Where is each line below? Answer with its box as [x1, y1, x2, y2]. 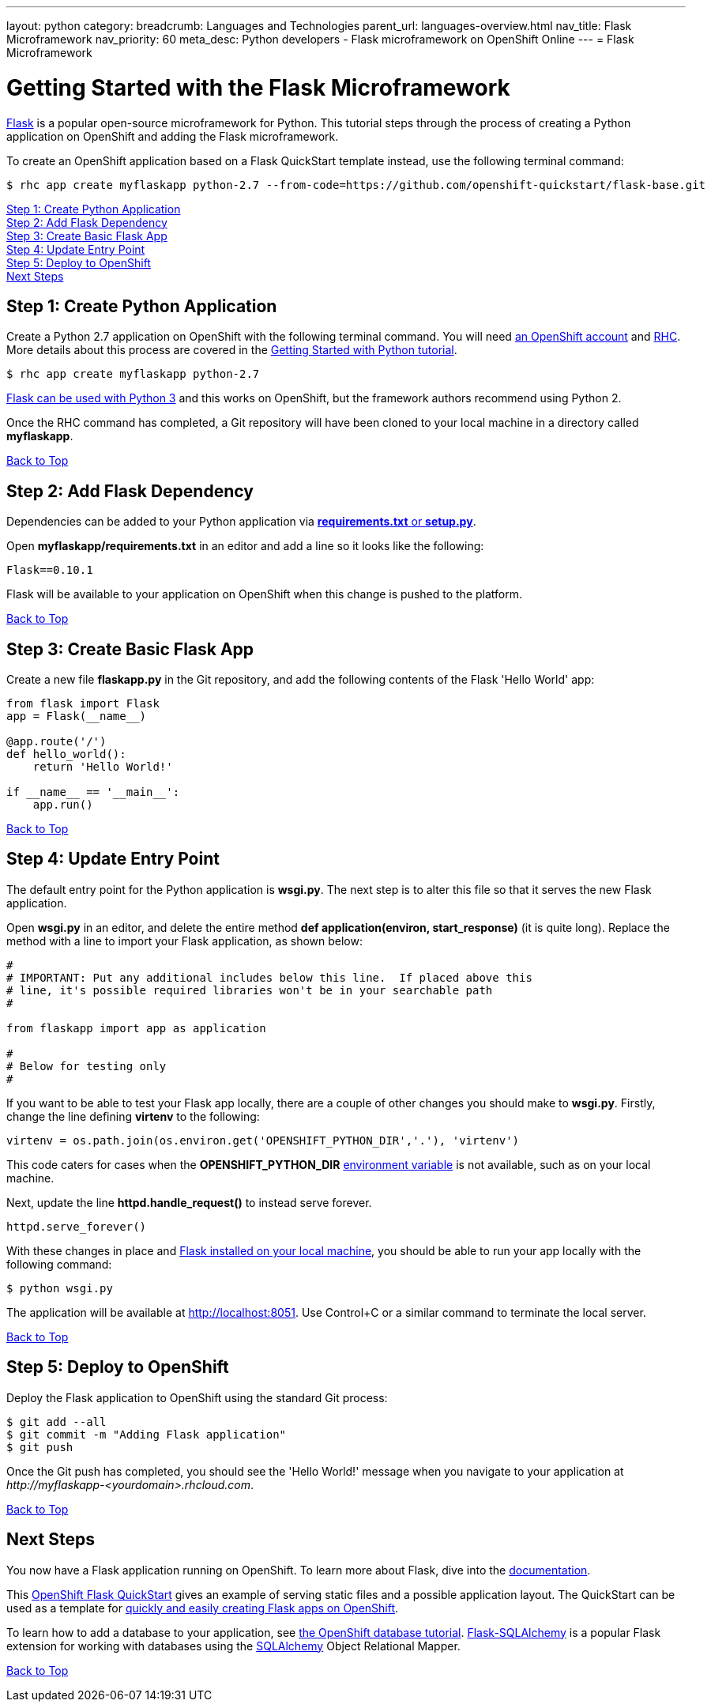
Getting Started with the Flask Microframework [6, 74, 510, 101]
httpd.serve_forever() [6, 1220, 147, 1233]
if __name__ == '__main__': [6, 786, 180, 799]
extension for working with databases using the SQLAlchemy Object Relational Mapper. [6, 1638, 461, 1653]
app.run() [32, 798, 93, 812]
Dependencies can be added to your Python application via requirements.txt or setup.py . [6, 515, 476, 529]
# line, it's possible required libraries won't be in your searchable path [6, 983, 493, 997]
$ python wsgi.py [6, 1281, 113, 1295]
